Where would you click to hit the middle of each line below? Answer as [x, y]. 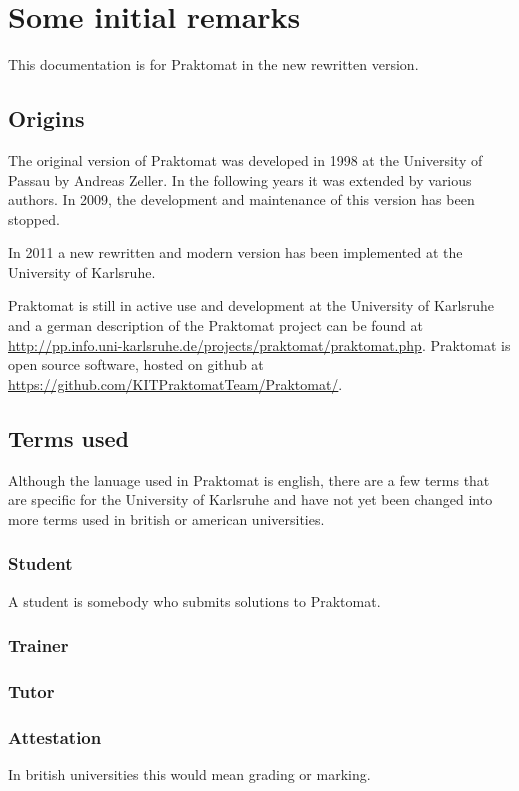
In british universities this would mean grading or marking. [189, 774]
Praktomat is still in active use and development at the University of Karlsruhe [251, 305]
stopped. [34, 218]
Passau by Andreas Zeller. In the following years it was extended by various [240, 179]
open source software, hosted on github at [136, 364]
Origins [46, 118]
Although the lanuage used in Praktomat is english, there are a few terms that [249, 479]
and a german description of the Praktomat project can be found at [216, 325]
